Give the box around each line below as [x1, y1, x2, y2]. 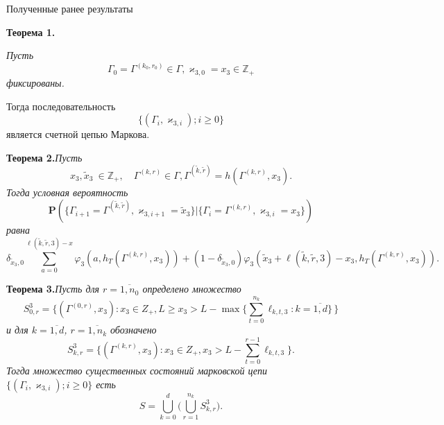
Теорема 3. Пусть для [6, 281, 100, 296]
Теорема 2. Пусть [6, 150, 83, 164]
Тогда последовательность [6, 98, 116, 113]
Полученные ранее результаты [6, 1, 133, 15]
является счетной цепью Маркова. [6, 127, 150, 141]
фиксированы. [6, 76, 65, 90]
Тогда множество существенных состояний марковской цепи [6, 363, 268, 378]
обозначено [110, 322, 157, 337]
